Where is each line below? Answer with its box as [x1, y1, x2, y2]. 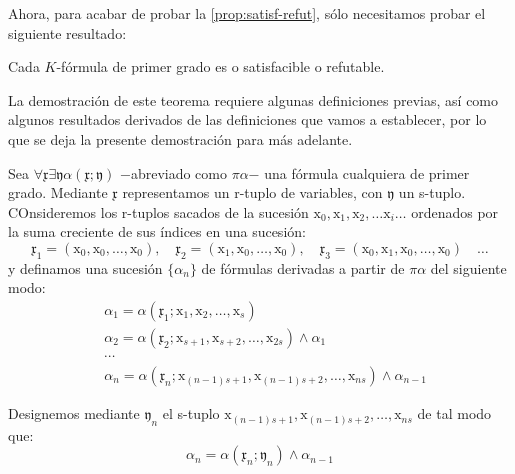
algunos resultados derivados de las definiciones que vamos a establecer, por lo [8, 109, 487, 130]
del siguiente [430, 257, 507, 278]
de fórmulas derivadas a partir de [201, 257, 405, 278]
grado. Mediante [8, 182, 108, 203]
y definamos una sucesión [8, 257, 163, 278]
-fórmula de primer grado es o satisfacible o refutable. [56, 56, 385, 77]
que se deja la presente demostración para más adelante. [8, 128, 353, 149]
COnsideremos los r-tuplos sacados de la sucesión [8, 201, 309, 222]
